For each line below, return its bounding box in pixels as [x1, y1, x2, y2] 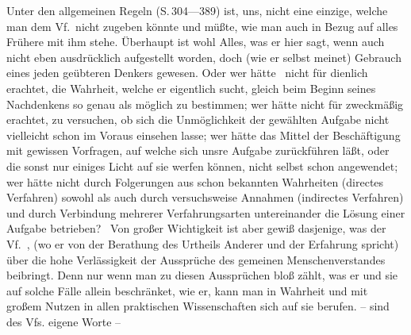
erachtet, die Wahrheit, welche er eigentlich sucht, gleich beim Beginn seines [6, 79, 376, 96]
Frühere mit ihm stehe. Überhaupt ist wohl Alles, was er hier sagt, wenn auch [6, 33, 385, 50]
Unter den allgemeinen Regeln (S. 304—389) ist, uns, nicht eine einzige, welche [6, 2, 388, 18]
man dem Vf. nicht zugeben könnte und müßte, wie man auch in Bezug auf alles [6, 17, 398, 34]
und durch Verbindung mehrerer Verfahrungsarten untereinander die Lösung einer [6, 204, 405, 221]
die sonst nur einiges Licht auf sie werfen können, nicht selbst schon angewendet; [6, 157, 398, 174]
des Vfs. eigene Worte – [6, 313, 121, 329]
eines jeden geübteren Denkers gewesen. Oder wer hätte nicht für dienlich [6, 64, 368, 81]
